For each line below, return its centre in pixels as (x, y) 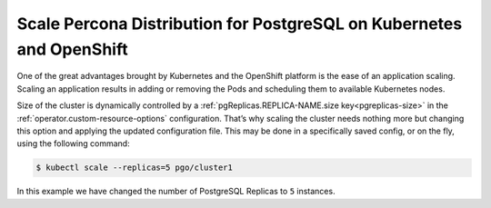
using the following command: (74, 144)
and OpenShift (72, 49)
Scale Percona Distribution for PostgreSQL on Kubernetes (240, 24)
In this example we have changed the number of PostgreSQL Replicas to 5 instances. (176, 192)
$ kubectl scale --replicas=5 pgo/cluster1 (135, 168)
